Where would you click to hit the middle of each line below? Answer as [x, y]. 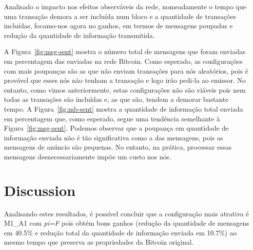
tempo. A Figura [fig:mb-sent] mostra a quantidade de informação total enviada [124, 108]
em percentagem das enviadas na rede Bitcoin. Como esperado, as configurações [123, 61]
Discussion [40, 190]
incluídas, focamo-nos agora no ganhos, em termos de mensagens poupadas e [118, 26]
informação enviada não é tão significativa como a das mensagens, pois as [114, 137]
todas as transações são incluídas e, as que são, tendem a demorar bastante [116, 99]
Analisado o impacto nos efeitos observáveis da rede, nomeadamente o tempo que [125, 6]
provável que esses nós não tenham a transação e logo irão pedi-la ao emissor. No [125, 80]
